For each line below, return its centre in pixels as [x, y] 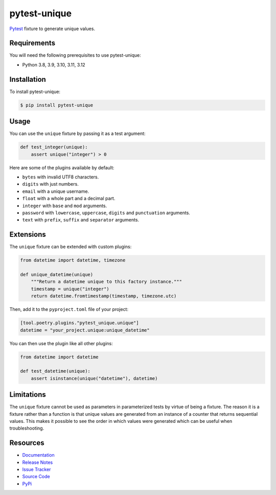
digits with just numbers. [50, 184]
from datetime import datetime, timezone [73, 260]
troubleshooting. [27, 428]
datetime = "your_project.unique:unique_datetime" [85, 330]
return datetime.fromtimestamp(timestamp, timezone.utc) [104, 296]
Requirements [32, 43]
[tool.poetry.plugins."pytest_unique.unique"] [79, 323]
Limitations [28, 395]
